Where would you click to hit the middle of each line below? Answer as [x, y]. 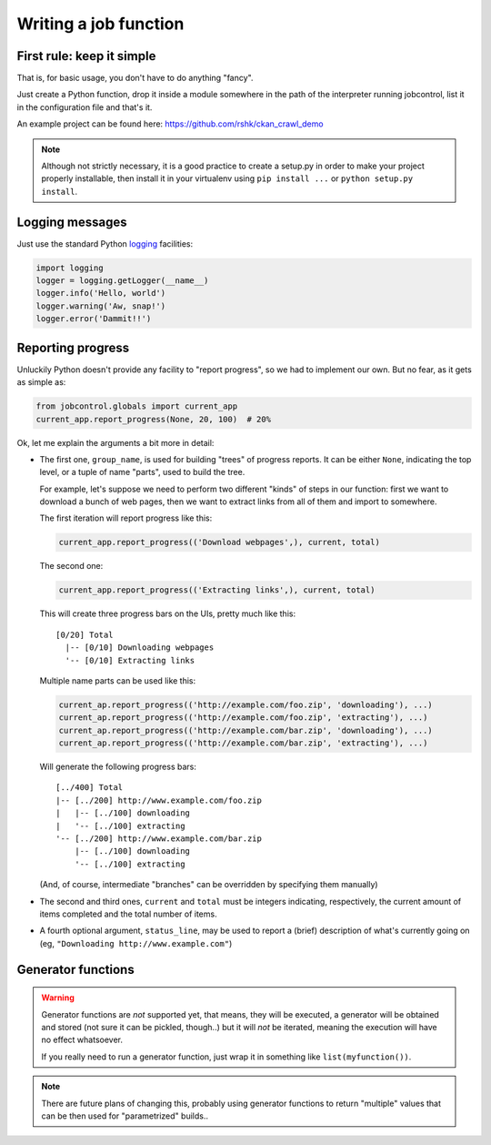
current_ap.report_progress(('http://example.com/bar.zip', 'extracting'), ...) [243, 743]
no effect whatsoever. [82, 1040]
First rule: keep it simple [86, 56]
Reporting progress [73, 347]
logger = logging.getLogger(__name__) [122, 281]
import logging [70, 268]
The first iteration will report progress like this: [126, 518]
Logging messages [72, 222]
